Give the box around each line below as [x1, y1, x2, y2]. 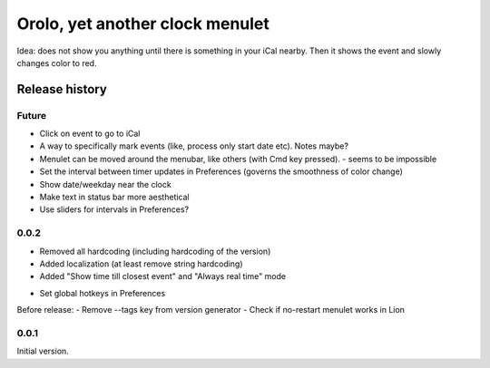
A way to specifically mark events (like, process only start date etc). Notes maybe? [39, 140, 349, 151]
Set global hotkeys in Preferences [39, 287, 166, 298]
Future [16, 109, 47, 121]
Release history [16, 82, 108, 97]
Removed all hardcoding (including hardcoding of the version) [39, 246, 271, 257]
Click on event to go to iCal [39, 128, 141, 140]
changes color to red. [16, 57, 97, 68]
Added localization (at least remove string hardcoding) [39, 258, 244, 269]
